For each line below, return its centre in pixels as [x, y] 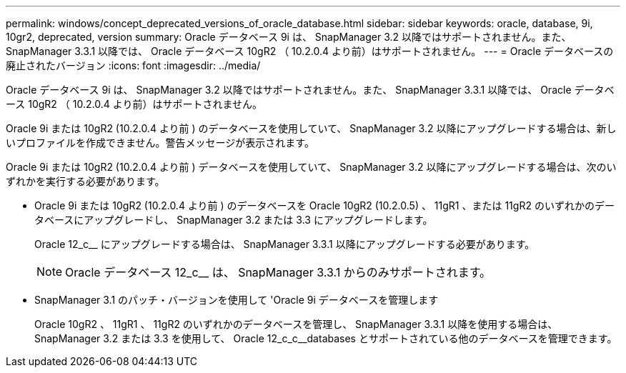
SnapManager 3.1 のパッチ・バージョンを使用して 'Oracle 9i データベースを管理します [237, 300]
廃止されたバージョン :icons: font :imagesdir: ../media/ [133, 65]
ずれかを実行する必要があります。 [85, 181]
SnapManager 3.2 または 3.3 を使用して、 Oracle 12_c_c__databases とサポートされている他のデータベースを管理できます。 [326, 338]
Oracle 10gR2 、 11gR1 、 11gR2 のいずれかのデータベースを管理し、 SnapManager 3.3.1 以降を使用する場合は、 [296, 324]
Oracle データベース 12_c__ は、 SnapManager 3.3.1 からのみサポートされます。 [278, 272]
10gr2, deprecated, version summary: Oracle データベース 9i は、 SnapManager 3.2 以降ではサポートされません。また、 [289, 37]
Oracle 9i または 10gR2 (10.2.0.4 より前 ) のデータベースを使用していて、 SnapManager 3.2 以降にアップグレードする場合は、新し [311, 128]
